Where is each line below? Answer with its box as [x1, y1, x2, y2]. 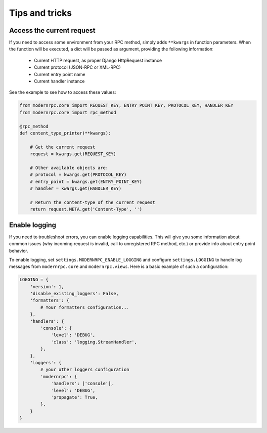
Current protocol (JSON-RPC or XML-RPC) [34, 64, 121, 70]
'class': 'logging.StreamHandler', [50, 339, 137, 345]
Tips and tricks [9, 7, 72, 18]
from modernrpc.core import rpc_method [19, 109, 116, 115]
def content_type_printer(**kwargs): [19, 130, 111, 136]
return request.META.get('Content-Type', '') [30, 207, 142, 212]
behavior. [9, 248, 28, 254]
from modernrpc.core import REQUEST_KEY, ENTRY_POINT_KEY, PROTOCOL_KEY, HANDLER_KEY [19, 103, 233, 108]
